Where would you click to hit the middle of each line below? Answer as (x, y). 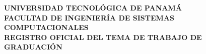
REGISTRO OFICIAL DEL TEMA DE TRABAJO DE (103, 37)
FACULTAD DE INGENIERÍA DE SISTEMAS (89, 17)
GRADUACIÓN (33, 47)
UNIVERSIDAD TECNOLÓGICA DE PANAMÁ (93, 7)
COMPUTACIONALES (46, 27)
